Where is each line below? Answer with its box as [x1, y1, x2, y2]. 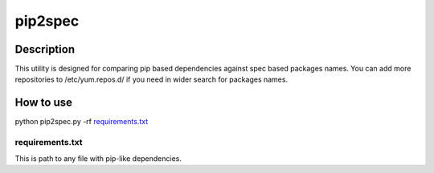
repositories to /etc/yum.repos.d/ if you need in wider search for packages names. [14, 74, 289, 84]
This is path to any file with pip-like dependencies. [14, 153, 182, 163]
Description [14, 42, 76, 56]
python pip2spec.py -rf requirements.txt [14, 117, 149, 127]
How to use [14, 96, 72, 110]
